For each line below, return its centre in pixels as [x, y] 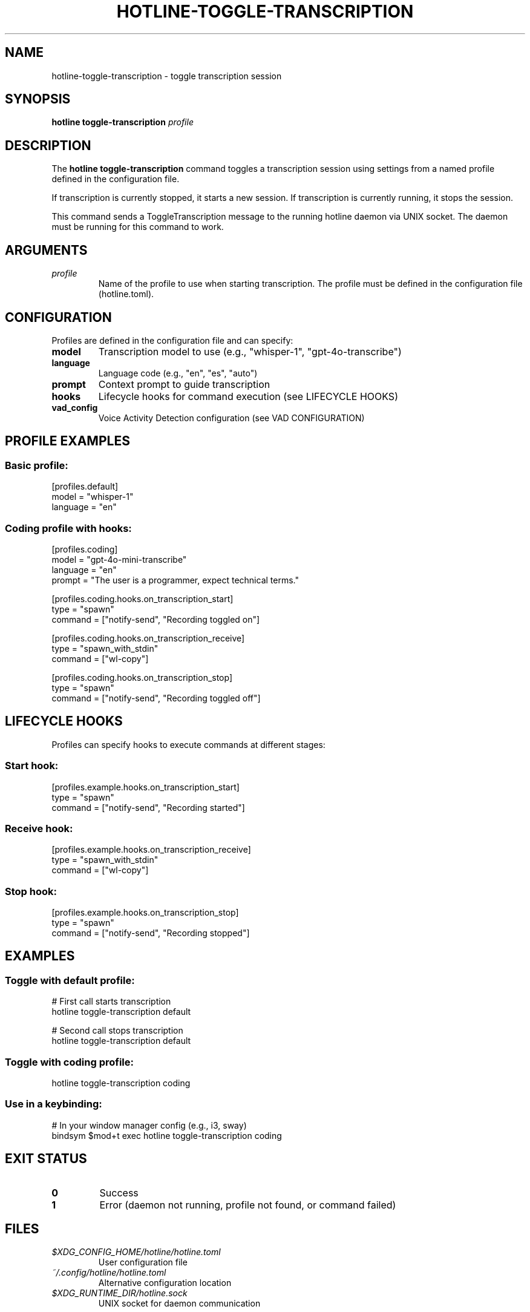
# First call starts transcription [111, 1002]
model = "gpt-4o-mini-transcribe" [119, 559]
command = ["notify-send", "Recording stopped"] [151, 933]
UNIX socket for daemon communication [179, 1304]
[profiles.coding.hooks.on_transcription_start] [142, 599]
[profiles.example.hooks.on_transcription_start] [146, 787]
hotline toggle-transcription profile [123, 122]
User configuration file [143, 1262]
